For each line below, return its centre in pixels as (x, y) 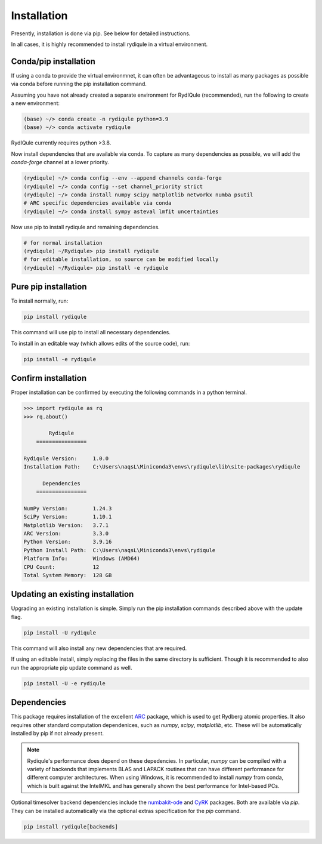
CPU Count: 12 (61, 567)
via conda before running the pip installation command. (79, 84)
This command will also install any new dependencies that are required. (99, 648)
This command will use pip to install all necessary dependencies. (91, 332)
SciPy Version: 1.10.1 (68, 517)
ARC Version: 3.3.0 (66, 534)
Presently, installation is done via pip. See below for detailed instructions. (101, 33)
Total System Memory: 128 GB (68, 575)
